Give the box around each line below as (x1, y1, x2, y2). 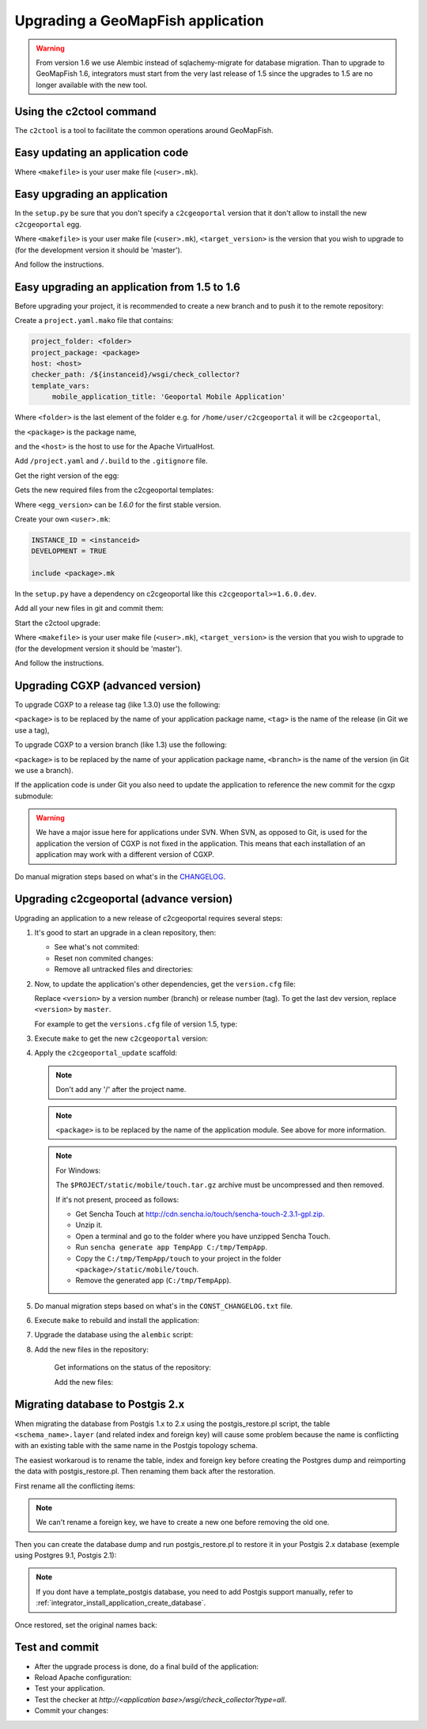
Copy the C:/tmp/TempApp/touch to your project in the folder (75, 1253, 282, 1263)
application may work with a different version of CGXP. (36, 850, 215, 859)
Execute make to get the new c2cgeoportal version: (34, 1033, 209, 1044)
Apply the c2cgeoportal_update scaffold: (34, 1048, 178, 1058)
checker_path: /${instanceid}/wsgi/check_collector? (31, 370, 240, 379)
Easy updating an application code (14, 146, 189, 160)
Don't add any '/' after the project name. (55, 1085, 187, 1094)
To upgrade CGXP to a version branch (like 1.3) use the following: (14, 740, 227, 749)
